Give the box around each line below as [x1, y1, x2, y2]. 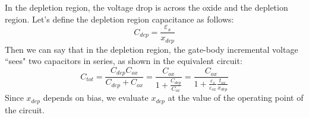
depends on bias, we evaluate [43, 91, 149, 104]
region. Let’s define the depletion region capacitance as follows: [5, 12, 234, 25]
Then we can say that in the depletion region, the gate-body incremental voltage [5, 43, 298, 55]
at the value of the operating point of [168, 91, 304, 104]
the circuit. [5, 103, 45, 116]
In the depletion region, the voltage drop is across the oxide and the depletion [5, 1, 288, 13]
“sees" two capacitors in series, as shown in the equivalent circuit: [5, 55, 242, 67]
